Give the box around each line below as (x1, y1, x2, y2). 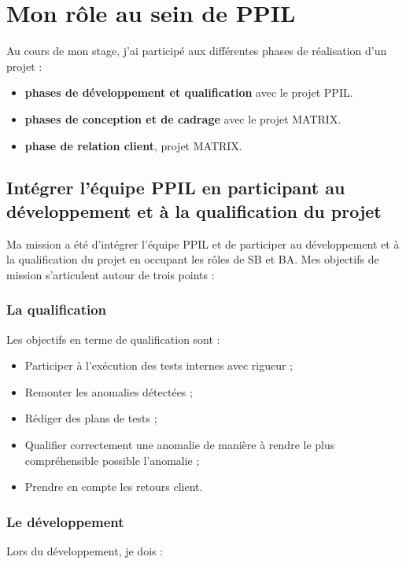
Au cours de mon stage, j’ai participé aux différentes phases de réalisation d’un (6, 42, 387, 59)
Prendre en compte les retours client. (24, 478, 203, 495)
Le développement (6, 511, 124, 531)
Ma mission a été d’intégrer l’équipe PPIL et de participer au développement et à (6, 235, 400, 252)
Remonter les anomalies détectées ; (24, 383, 193, 400)
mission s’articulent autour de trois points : (6, 266, 215, 282)
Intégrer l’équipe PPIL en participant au (6, 175, 345, 200)
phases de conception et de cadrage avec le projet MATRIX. (24, 110, 341, 127)
